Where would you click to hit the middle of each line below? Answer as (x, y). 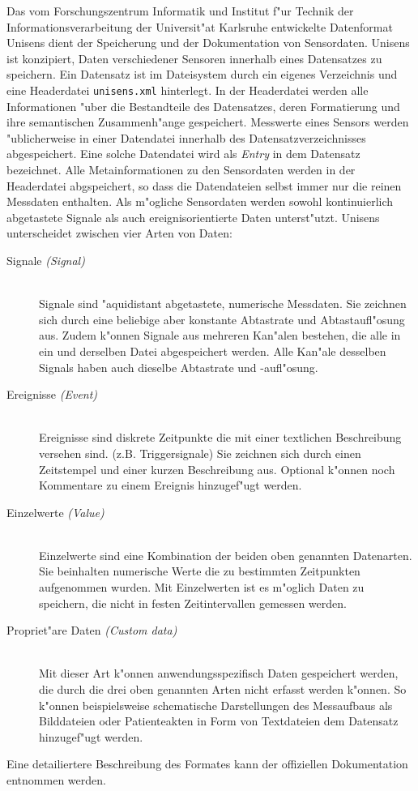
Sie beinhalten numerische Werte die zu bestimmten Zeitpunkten (200, 571)
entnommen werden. (56, 780)
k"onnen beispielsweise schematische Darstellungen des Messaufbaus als (216, 705)
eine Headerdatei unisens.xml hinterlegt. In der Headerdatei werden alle (188, 90)
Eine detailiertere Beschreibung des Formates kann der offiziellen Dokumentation (207, 764)
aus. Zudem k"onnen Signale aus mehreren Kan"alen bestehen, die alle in (220, 335)
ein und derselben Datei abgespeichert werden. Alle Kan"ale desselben (213, 351)
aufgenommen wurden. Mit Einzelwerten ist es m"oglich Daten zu (202, 587)
